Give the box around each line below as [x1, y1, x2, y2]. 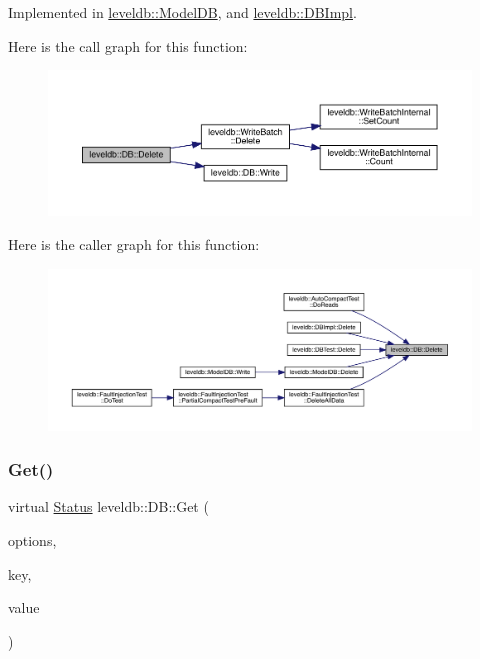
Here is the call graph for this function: [8, 35, 248, 56]
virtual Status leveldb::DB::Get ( [8, 496, 209, 517]
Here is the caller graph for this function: [8, 234, 260, 255]
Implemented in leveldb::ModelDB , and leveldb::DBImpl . [8, 2, 357, 22]
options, [8, 529, 57, 550]
